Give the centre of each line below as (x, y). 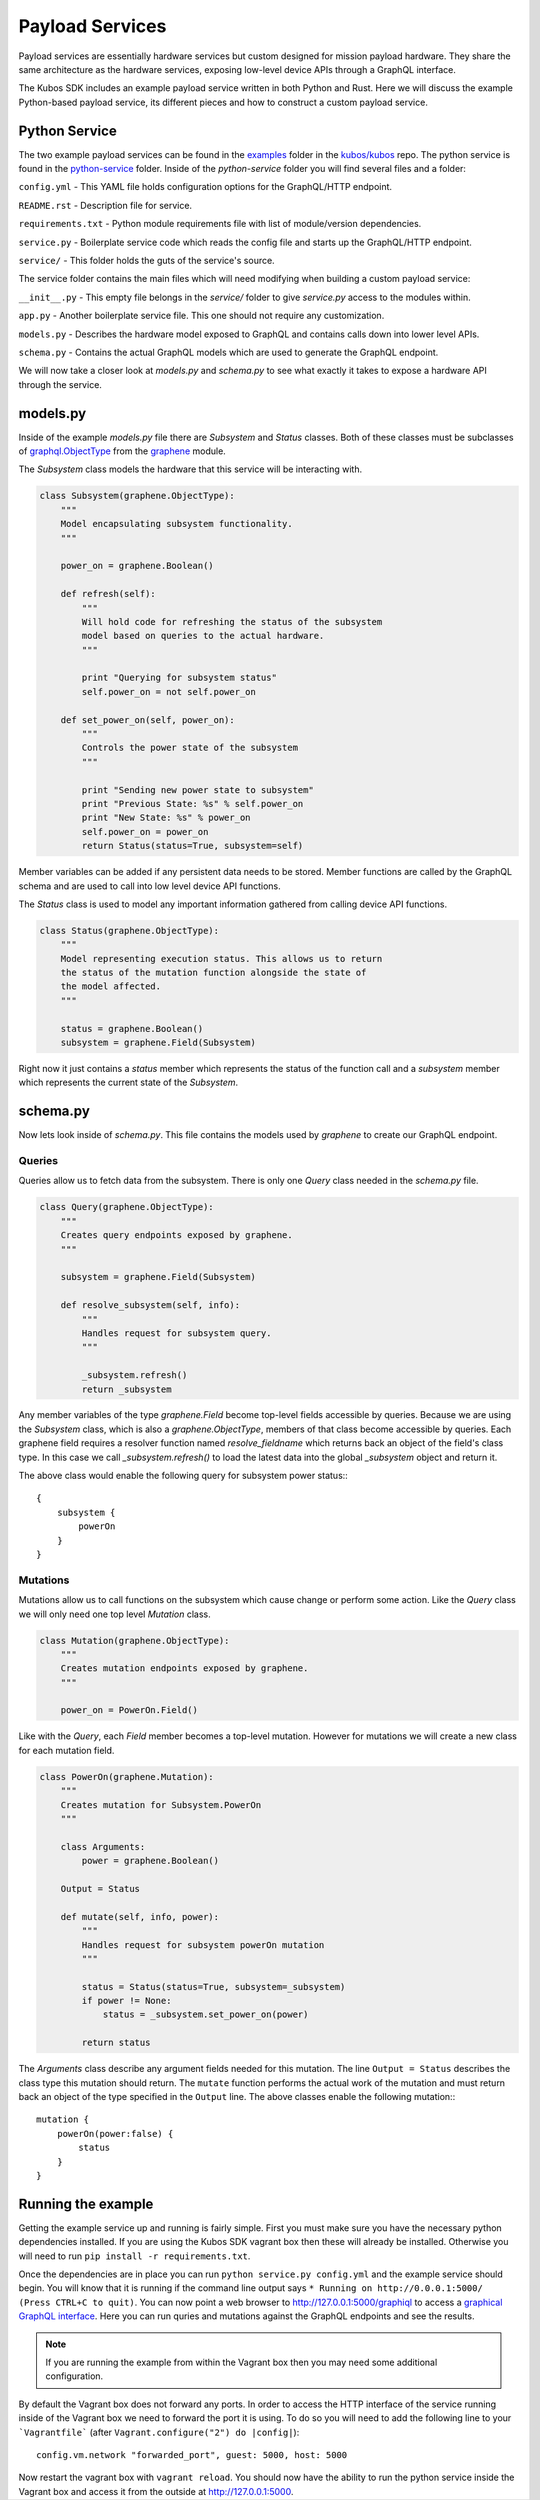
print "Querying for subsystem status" (179, 678)
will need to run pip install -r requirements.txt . (134, 2256)
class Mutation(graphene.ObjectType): (134, 1640)
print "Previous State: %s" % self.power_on (192, 803)
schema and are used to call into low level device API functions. (149, 886)
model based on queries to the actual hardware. (203, 636)
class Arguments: (103, 1846)
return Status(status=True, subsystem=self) (192, 846)
